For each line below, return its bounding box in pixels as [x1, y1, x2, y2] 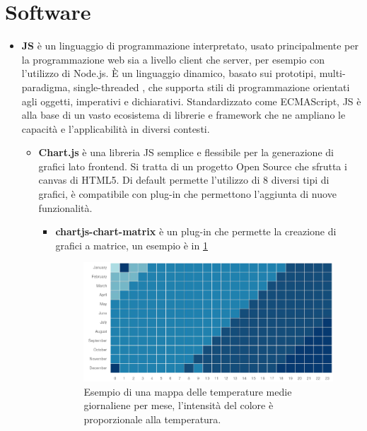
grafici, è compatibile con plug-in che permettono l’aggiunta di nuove [38, 187, 337, 201]
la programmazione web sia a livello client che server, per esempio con [21, 52, 325, 66]
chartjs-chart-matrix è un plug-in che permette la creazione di [55, 224, 337, 239]
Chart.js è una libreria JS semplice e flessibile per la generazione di [38, 145, 334, 160]
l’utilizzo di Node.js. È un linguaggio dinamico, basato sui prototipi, [21, 66, 317, 81]
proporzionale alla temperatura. [83, 412, 221, 427]
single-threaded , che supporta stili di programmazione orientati [73, 79, 350, 94]
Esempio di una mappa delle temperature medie [83, 384, 292, 398]
